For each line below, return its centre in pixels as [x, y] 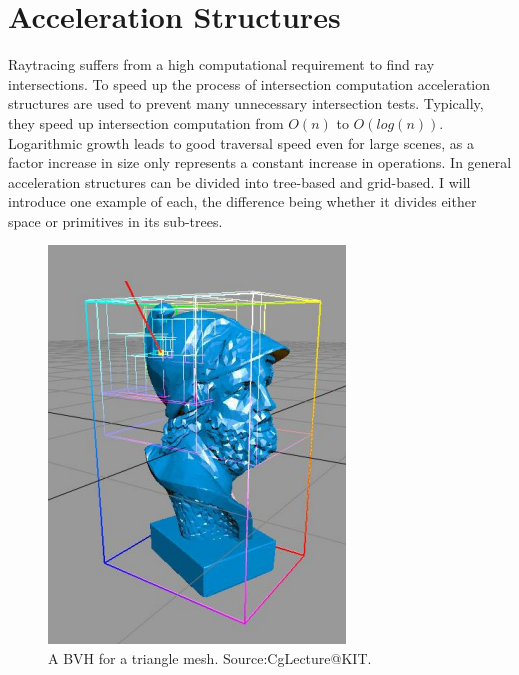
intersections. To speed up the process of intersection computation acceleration [249, 83]
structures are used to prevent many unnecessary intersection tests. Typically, [246, 103]
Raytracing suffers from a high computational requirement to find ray [221, 64]
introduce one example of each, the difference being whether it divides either [242, 201]
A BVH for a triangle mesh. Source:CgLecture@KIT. [210, 658]
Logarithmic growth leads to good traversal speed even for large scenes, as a [241, 142]
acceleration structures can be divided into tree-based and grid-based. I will [239, 181]
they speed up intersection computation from [146, 122]
